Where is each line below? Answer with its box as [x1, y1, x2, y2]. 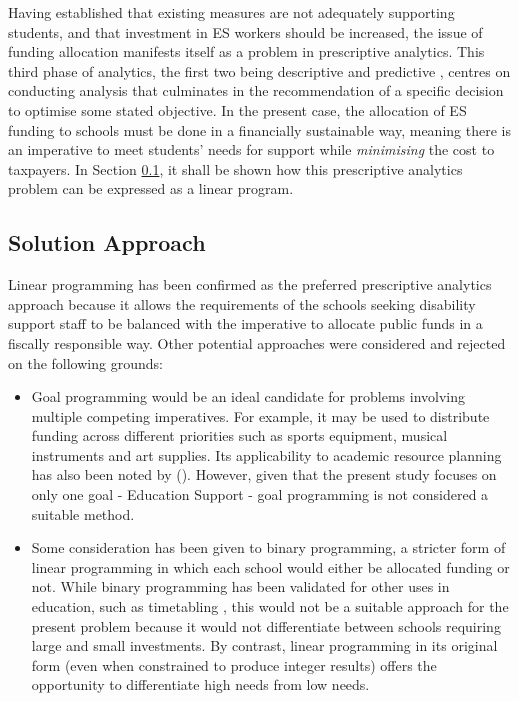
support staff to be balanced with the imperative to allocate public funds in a [8, 313, 483, 334]
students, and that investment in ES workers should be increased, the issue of [8, 21, 483, 42]
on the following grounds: [8, 352, 163, 373]
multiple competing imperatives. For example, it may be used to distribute [31, 405, 490, 426]
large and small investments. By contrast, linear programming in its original [31, 635, 498, 656]
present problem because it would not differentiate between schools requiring [31, 615, 501, 636]
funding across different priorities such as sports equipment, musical [31, 425, 448, 446]
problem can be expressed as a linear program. [8, 178, 294, 199]
